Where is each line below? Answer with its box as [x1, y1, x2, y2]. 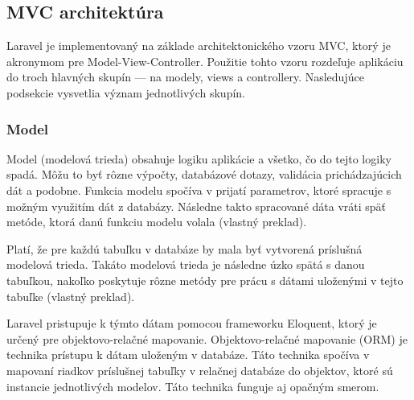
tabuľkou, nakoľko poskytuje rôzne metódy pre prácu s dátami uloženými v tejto [6, 271, 404, 288]
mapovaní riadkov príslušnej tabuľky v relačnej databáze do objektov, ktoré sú [6, 361, 393, 378]
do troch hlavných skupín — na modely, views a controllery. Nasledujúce [6, 68, 364, 85]
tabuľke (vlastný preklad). [6, 287, 135, 304]
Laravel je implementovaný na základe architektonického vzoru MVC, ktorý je [6, 37, 391, 54]
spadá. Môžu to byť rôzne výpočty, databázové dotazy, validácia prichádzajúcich [6, 166, 402, 183]
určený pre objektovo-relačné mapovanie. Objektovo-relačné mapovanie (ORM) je [6, 330, 408, 347]
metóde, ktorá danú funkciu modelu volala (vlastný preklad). [6, 213, 307, 230]
